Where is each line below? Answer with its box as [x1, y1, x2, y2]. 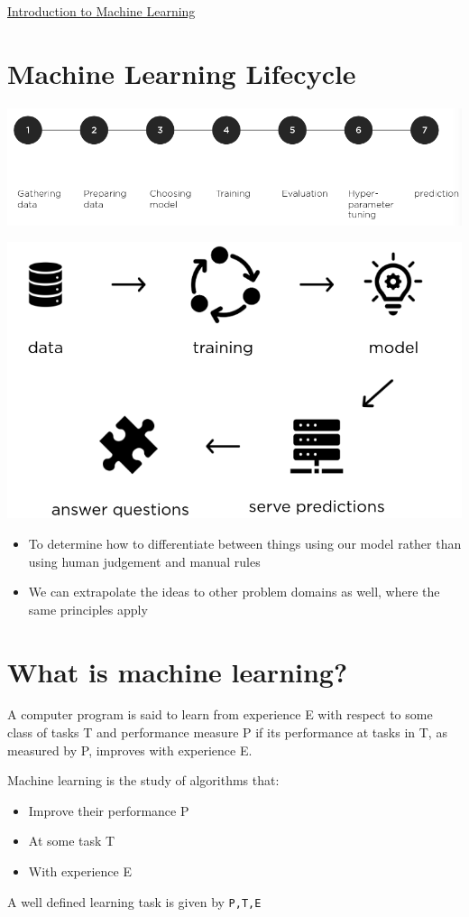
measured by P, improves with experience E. [7, 740, 253, 759]
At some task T [28, 831, 115, 850]
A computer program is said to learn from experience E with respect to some [7, 705, 433, 724]
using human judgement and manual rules [28, 551, 261, 570]
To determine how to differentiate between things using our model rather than [28, 533, 462, 552]
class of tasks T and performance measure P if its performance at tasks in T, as [7, 723, 447, 742]
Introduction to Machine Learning [7, 2, 196, 20]
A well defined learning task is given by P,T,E [7, 892, 262, 911]
